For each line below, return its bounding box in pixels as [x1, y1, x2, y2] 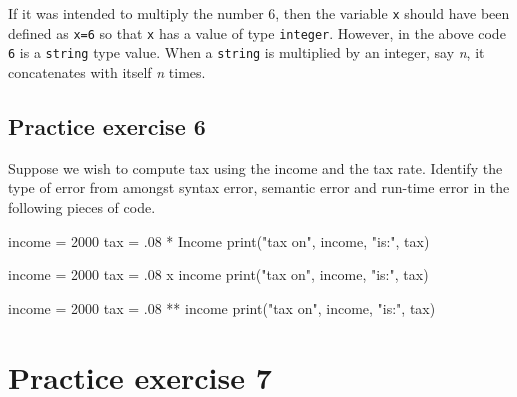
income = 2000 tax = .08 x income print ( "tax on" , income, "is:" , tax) [8, 264, 429, 285]
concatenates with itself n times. [8, 61, 206, 82]
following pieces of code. [8, 196, 156, 217]
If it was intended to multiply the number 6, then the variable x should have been [8, 3, 510, 23]
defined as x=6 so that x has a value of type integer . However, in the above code [8, 22, 506, 43]
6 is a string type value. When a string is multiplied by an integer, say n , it [8, 42, 485, 63]
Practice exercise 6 [8, 110, 206, 141]
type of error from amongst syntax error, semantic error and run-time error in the [8, 177, 510, 198]
